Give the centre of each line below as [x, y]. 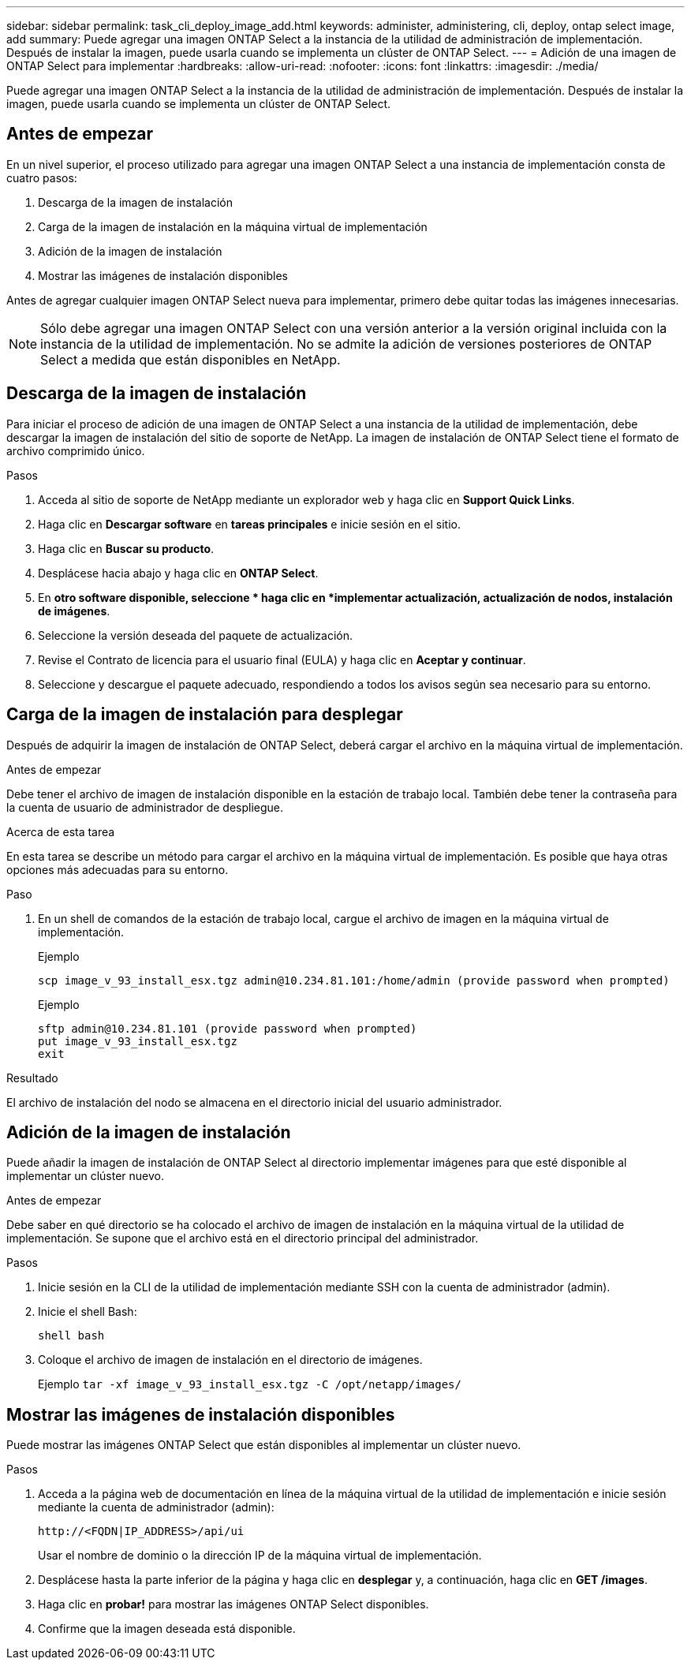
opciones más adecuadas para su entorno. [118, 869]
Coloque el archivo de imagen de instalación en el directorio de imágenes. [230, 1360]
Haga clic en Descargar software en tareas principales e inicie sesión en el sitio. [249, 524]
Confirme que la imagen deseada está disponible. [167, 1629]
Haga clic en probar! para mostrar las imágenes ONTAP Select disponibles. [233, 1604]
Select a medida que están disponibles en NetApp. [190, 359]
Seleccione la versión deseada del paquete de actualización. [196, 635]
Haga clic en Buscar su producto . [126, 548]
